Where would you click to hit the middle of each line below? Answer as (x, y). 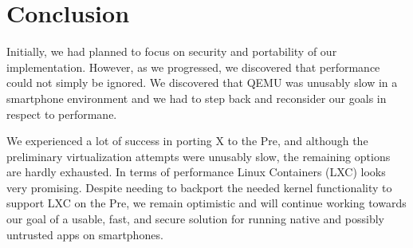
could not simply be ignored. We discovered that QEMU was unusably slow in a (202, 83)
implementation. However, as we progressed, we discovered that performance (193, 67)
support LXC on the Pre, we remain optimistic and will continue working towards (206, 203)
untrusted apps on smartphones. (85, 234)
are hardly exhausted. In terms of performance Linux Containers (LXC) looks (196, 172)
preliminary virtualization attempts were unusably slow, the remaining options (199, 156)
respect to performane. (62, 114)
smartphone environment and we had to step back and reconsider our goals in (197, 98)
